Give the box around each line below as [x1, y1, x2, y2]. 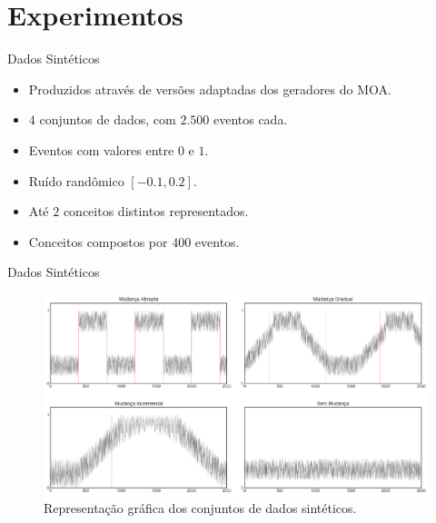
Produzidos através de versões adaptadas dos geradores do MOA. [28, 79, 391, 98]
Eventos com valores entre [28, 140, 174, 159]
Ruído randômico [28, 171, 124, 190]
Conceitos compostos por [28, 232, 168, 251]
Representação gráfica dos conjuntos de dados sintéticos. [44, 498, 357, 518]
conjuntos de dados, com [39, 110, 176, 129]
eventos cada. [213, 110, 288, 129]
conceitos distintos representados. [63, 202, 249, 221]
